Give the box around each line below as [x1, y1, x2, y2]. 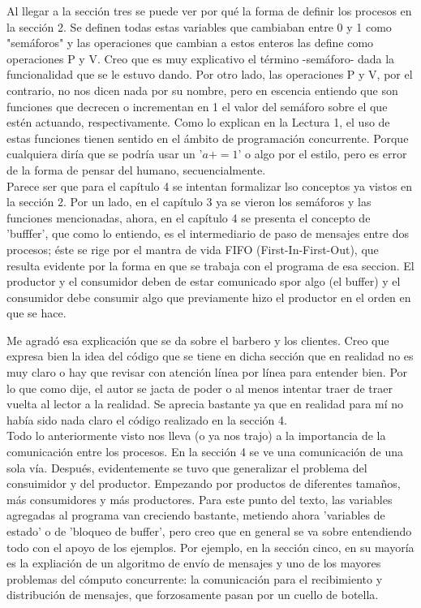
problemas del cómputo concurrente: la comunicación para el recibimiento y [6, 570, 383, 587]
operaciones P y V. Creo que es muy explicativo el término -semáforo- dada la [6, 50, 395, 67]
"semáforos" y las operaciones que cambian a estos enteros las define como [6, 34, 374, 51]
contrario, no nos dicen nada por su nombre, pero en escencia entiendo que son [6, 81, 398, 98]
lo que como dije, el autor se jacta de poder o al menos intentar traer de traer [6, 379, 393, 396]
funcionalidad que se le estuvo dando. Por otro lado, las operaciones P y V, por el [6, 66, 413, 83]
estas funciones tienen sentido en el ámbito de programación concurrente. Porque [6, 129, 409, 146]
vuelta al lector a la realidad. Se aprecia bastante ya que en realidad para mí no [6, 395, 404, 412]
